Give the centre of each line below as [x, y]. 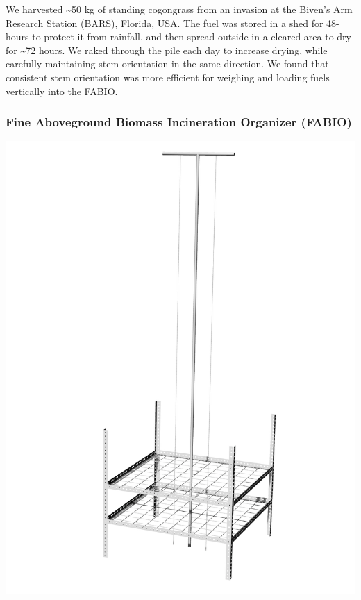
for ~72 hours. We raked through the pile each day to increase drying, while [167, 50]
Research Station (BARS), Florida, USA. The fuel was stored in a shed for [165, 23]
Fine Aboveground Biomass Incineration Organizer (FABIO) [179, 122]
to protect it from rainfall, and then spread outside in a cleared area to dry [192, 36]
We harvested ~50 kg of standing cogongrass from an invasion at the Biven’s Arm [179, 9]
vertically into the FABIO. [62, 91]
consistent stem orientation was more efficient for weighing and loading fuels [168, 77]
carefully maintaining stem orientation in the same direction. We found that [167, 64]
